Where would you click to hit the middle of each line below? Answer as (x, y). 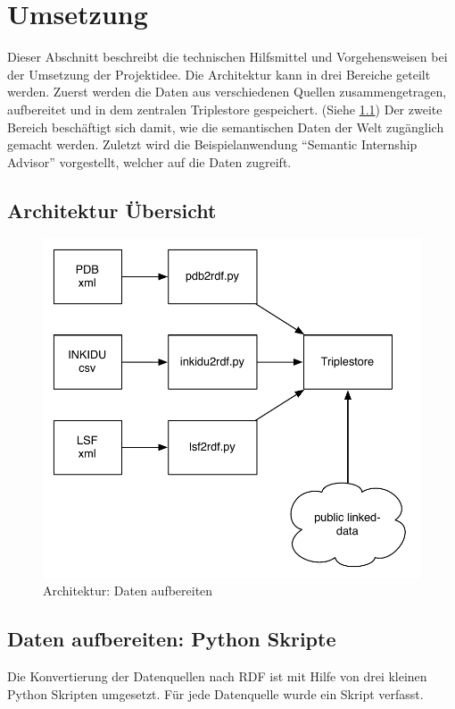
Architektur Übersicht (112, 210)
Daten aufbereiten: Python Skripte (172, 639)
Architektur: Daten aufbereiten (128, 591)
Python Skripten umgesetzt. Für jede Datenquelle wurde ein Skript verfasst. (215, 693)
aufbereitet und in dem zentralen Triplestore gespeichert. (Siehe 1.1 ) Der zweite (225, 109)
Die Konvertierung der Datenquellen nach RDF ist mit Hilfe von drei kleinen (217, 676)
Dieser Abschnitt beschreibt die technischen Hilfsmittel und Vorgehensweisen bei (227, 57)
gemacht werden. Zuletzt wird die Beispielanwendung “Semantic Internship (212, 144)
